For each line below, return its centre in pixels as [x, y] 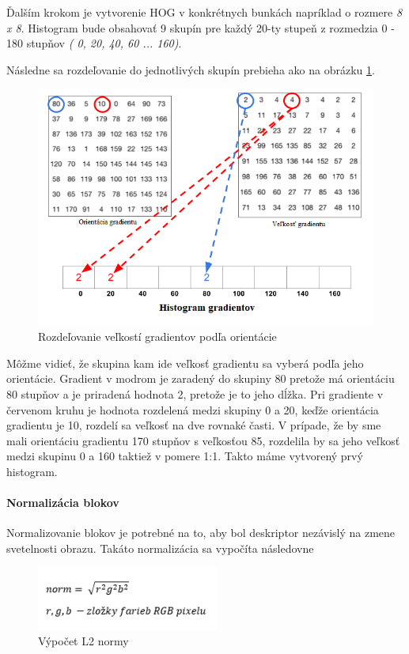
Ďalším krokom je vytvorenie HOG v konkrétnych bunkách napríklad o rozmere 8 [204, 12]
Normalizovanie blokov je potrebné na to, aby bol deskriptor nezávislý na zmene [201, 533]
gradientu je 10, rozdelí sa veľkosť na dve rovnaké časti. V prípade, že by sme [194, 425]
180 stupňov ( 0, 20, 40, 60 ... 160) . [94, 43]
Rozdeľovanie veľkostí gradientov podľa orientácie [157, 336]
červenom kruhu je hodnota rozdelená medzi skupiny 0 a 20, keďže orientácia [193, 409]
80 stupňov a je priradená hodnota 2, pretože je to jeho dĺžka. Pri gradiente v [195, 393]
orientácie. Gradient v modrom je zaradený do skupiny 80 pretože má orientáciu [201, 378]
